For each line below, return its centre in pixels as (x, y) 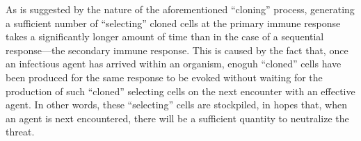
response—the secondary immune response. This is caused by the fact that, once (177, 50)
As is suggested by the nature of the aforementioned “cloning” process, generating (180, 9)
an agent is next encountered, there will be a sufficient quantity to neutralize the (177, 118)
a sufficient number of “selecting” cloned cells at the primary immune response (173, 23)
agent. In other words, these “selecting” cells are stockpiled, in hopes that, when (176, 105)
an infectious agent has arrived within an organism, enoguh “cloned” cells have (174, 64)
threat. (20, 132)
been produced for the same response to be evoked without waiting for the (164, 77)
